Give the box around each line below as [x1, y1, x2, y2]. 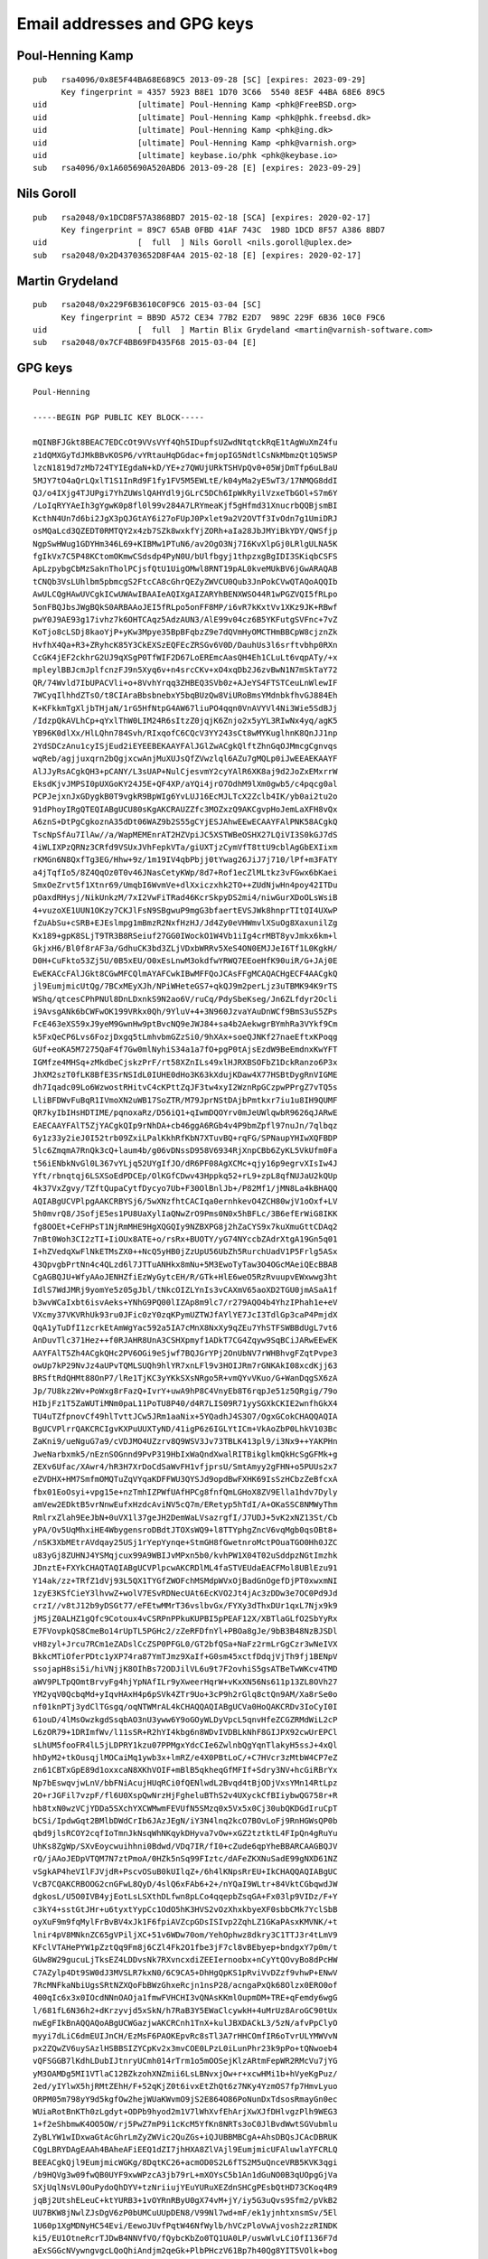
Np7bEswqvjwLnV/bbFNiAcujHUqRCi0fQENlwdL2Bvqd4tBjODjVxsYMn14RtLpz [33, 1777, 338, 1788]
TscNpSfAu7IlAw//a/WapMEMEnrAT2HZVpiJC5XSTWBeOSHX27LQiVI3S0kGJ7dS [33, 830, 338, 839]
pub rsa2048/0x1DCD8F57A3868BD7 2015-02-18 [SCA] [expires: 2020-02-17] [33, 212, 371, 222]
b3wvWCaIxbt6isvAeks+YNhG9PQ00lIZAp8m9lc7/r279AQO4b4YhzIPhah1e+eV [33, 1297, 338, 1308]
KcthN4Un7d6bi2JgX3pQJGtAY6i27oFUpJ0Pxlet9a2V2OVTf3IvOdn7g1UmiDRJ [33, 513, 338, 523]
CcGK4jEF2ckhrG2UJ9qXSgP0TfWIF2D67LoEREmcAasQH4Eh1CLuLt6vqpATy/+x [33, 652, 338, 663]
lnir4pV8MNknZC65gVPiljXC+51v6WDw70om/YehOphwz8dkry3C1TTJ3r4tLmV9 [33, 1929, 338, 1940]
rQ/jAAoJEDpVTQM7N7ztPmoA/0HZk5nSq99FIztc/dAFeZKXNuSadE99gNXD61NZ [33, 1853, 338, 1864]
